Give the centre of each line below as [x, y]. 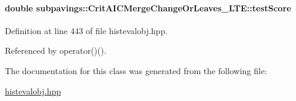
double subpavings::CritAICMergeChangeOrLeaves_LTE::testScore [148, 7]
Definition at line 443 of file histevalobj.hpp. [86, 30]
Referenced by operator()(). [56, 51]
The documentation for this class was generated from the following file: [136, 70]
